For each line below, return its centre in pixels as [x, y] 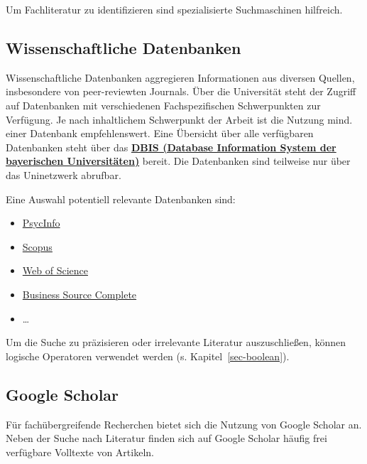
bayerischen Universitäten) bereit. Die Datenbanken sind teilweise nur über [178, 161]
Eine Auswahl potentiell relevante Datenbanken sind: [121, 199]
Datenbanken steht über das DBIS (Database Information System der [171, 147]
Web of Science [55, 270]
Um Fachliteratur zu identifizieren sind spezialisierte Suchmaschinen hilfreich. [174, 9]
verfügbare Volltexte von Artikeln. [80, 452]
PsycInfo [41, 223]
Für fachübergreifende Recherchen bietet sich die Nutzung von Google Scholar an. [184, 424]
